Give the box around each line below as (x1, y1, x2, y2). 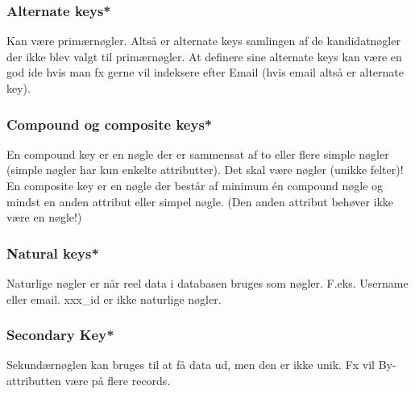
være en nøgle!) (6, 209, 82, 226)
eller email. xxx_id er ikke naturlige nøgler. (6, 290, 222, 307)
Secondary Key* (6, 325, 114, 345)
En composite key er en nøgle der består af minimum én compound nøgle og (6, 177, 384, 193)
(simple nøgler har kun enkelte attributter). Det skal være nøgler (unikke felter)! (6, 161, 404, 178)
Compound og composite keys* (6, 114, 213, 134)
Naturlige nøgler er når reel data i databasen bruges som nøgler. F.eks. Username (6, 275, 409, 291)
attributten (6, 372, 61, 388)
